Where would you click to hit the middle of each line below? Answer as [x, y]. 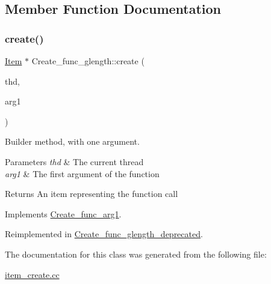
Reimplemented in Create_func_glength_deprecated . [104, 234]
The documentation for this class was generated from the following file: [136, 254]
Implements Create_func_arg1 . [63, 213]
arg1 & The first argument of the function [82, 173]
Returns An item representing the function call [92, 194]
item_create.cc [32, 274]
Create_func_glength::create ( [88, 61]
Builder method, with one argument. [72, 141]
